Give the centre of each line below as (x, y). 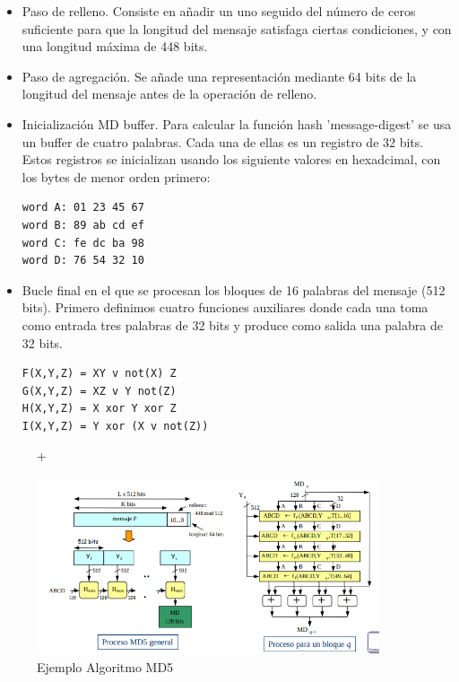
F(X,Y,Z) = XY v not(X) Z (99, 374)
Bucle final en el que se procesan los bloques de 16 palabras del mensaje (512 (234, 289)
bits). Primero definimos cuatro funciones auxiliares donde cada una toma (225, 307)
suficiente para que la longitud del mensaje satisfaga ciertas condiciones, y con (237, 28)
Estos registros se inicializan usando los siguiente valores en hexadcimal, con (231, 159)
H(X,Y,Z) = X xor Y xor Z (99, 409)
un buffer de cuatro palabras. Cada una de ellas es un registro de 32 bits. (223, 141)
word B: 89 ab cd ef (83, 225)
